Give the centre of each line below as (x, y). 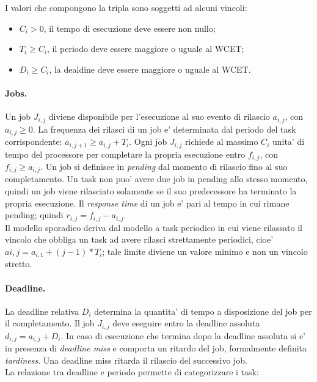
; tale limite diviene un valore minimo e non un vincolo (205, 251)
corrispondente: (34, 141)
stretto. (19, 264)
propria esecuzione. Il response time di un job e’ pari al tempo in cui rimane (147, 203)
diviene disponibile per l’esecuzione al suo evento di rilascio (159, 116)
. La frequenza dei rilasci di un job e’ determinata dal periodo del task (164, 129)
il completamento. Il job (50, 323)
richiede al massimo (221, 141)
